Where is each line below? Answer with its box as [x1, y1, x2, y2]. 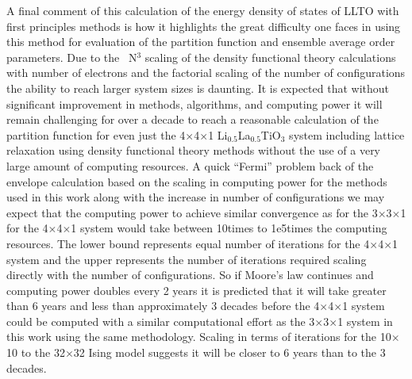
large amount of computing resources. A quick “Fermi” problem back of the [6, 157, 374, 174]
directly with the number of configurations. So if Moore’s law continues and [6, 266, 374, 283]
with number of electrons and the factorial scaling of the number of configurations [6, 64, 406, 81]
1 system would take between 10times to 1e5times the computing [71, 220, 387, 236]
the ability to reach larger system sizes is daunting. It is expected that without [6, 79, 389, 96]
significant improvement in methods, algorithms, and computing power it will [6, 95, 383, 112]
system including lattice [289, 126, 405, 143]
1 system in [337, 312, 393, 329]
